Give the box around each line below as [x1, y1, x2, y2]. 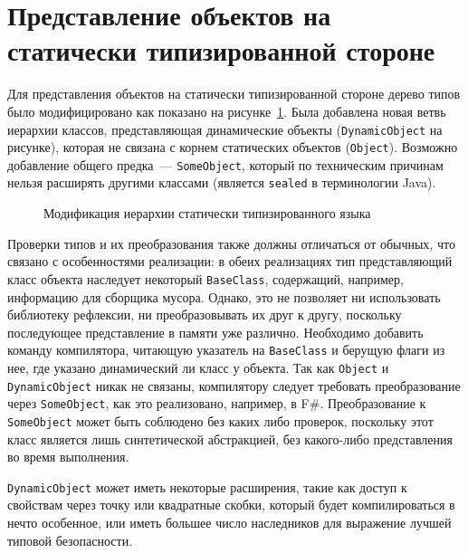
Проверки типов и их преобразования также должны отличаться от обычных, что [7, 234, 455, 253]
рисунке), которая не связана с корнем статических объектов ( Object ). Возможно [7, 138, 458, 157]
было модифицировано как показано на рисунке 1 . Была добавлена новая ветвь [7, 101, 446, 120]
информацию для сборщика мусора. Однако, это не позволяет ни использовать [7, 287, 441, 306]
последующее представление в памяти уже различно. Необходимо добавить [7, 322, 424, 341]
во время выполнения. [7, 447, 129, 466]
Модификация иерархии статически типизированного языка [43, 204, 371, 223]
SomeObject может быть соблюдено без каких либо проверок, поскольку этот [7, 411, 434, 430]
